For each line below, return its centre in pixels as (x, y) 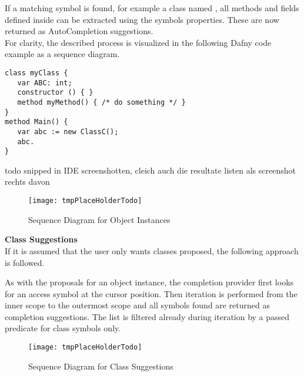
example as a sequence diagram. (62, 54)
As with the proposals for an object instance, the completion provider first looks (149, 282)
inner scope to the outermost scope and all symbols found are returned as (137, 305)
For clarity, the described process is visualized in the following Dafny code (138, 42)
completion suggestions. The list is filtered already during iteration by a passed (147, 316)
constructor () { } (55, 93)
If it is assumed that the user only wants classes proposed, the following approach (152, 250)
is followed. (25, 262)
